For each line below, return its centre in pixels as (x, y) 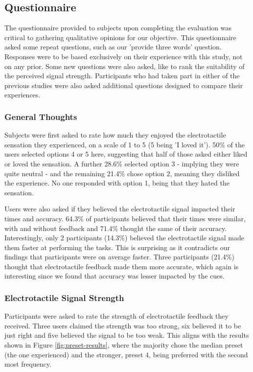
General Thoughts (41, 116)
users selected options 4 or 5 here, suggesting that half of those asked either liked (126, 154)
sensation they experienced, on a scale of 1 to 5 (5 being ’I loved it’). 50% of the (125, 144)
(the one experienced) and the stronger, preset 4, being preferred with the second (126, 354)
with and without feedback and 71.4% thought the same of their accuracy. (116, 228)
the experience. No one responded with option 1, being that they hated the (117, 183)
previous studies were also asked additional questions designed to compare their (124, 85)
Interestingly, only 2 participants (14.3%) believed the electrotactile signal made (124, 238)
